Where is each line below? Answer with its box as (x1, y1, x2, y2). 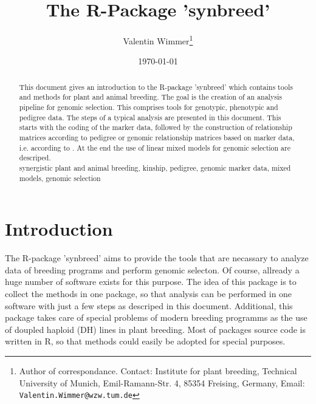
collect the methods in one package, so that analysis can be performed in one (5, 287, 292, 300)
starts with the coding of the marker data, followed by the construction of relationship (19, 122, 292, 132)
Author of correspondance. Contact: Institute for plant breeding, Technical (19, 365, 297, 377)
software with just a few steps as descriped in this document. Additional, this (5, 299, 293, 312)
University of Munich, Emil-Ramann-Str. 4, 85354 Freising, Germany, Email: (19, 376, 305, 389)
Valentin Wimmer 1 (123, 33, 193, 47)
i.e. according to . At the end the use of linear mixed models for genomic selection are (19, 142, 290, 152)
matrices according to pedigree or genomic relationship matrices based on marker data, (19, 132, 295, 143)
